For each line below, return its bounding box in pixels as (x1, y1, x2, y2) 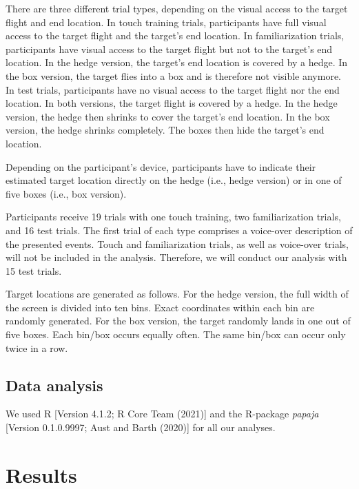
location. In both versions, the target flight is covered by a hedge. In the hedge (6, 96, 338, 110)
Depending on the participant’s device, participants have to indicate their (6, 159, 316, 174)
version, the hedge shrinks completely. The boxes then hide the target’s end (6, 123, 325, 137)
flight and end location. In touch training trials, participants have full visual (6, 14, 327, 29)
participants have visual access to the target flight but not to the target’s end (6, 41, 333, 56)
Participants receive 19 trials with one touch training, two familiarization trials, (6, 209, 341, 224)
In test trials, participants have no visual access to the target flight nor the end (6, 82, 340, 96)
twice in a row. (6, 340, 68, 355)
